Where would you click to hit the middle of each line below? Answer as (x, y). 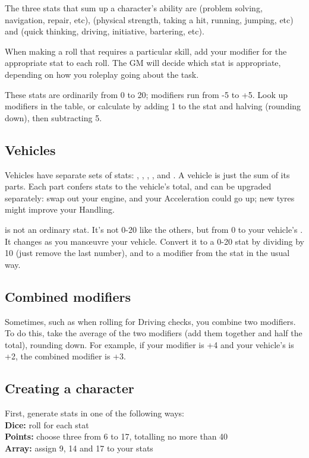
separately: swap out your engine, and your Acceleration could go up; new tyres (150, 198)
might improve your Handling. (60, 209)
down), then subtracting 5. (53, 117)
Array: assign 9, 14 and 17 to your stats (79, 448)
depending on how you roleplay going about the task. (102, 74)
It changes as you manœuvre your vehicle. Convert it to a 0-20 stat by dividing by (154, 241)
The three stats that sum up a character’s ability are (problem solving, (134, 8)
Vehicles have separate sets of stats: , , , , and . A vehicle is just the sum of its (147, 174)
